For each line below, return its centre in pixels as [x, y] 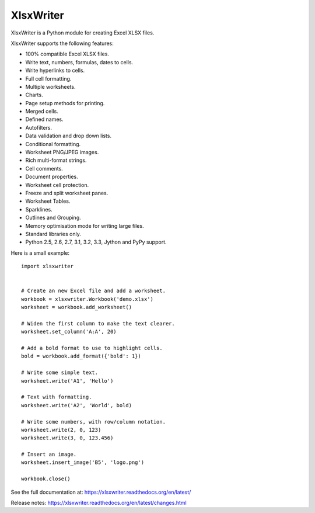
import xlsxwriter [48, 266]
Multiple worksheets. [50, 86]
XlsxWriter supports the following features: [62, 43]
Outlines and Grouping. [53, 218]
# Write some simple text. [60, 373]
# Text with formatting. [57, 397]
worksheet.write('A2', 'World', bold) [77, 405]
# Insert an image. [49, 455]
